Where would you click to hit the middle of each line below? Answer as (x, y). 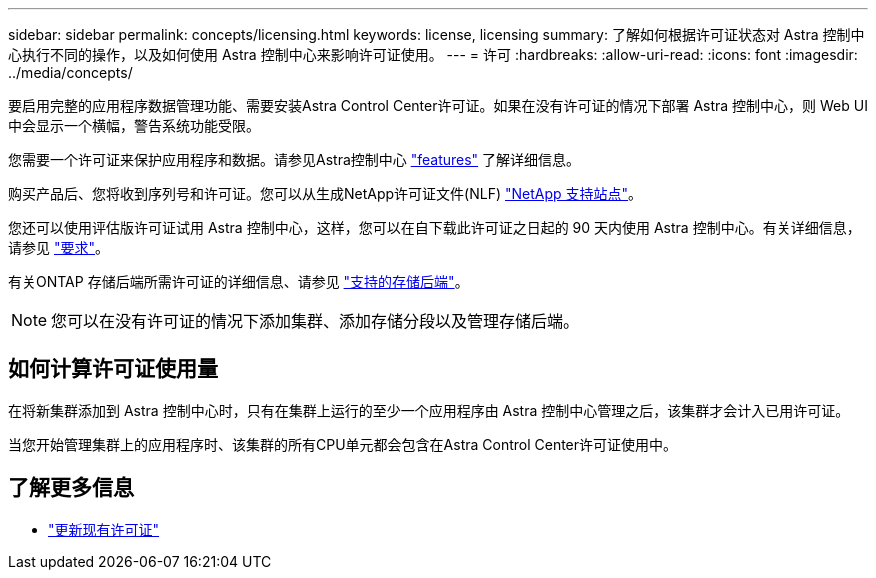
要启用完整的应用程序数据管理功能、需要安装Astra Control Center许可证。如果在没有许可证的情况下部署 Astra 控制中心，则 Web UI (438, 105)
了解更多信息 (71, 488)
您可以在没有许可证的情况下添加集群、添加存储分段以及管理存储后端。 (315, 321)
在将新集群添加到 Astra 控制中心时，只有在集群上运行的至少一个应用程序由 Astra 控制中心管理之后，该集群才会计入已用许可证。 (429, 410)
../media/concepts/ (70, 72)
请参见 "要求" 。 (58, 247)
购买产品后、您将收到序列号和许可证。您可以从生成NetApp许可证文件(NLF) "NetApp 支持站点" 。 (325, 193)
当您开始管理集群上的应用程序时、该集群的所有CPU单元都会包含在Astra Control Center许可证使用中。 (343, 444)
